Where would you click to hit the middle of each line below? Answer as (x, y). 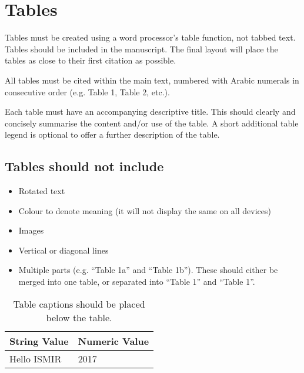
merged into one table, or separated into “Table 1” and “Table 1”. (137, 282)
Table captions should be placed (79, 304)
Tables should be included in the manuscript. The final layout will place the (141, 49)
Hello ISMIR (36, 358)
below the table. (79, 317)
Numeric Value (113, 341)
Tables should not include (84, 166)
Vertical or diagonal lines (64, 250)
